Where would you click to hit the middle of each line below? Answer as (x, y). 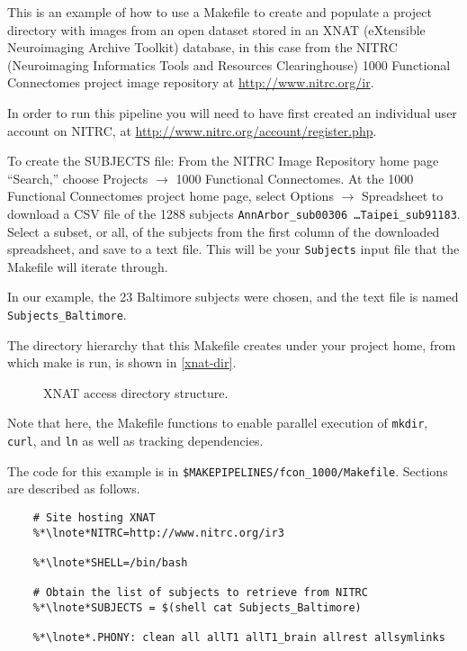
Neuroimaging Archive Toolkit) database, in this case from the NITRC (202, 47)
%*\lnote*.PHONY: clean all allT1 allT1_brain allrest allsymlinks (239, 638)
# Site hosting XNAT (94, 518)
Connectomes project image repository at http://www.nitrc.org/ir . (191, 82)
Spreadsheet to (402, 196)
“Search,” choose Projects (78, 178)
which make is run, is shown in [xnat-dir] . (122, 362)
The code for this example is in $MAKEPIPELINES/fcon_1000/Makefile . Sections (228, 470)
